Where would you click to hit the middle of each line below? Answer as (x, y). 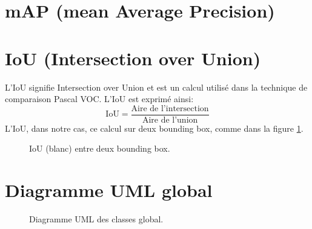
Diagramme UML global (109, 190)
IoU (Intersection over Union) (133, 58)
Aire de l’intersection (170, 108)
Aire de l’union (170, 120)
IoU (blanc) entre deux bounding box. (100, 148)
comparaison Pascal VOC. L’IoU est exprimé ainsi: (99, 99)
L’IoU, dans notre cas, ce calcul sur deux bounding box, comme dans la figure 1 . (154, 128)
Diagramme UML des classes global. (96, 219)
